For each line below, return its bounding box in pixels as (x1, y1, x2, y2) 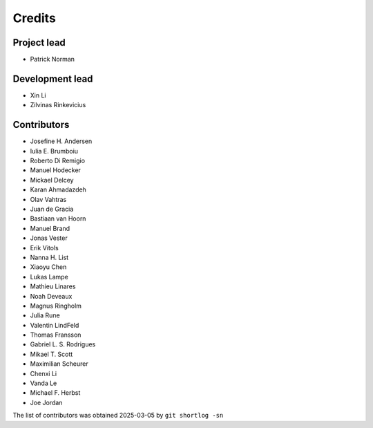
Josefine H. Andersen (30, 137, 93, 145)
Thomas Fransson (30, 331, 82, 339)
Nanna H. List (30, 253, 69, 261)
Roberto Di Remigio (30, 156, 86, 165)
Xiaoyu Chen (30, 263, 67, 271)
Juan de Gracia (30, 205, 74, 213)
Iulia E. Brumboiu (30, 147, 79, 155)
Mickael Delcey (30, 176, 74, 184)
